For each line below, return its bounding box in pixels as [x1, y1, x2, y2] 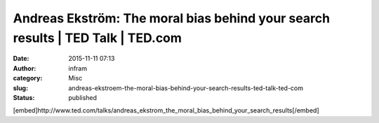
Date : [13, 55, 29, 63]
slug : [13, 84, 28, 92]
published [68, 93, 98, 101]
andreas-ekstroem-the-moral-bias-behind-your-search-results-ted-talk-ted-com [68, 84, 304, 92]
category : [13, 74, 43, 82]
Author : [13, 64, 36, 73]
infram [68, 64, 88, 73]
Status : [13, 93, 35, 101]
